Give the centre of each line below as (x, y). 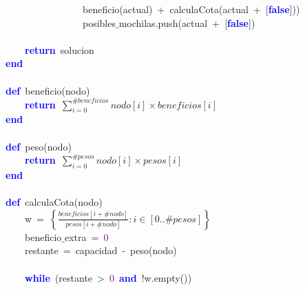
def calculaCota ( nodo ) (54, 202)
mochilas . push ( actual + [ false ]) (187, 22)
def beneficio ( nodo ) (48, 90)
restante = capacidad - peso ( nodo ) (101, 250)
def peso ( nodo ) (39, 146)
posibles (99, 22)
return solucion (60, 49)
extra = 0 (86, 236)
